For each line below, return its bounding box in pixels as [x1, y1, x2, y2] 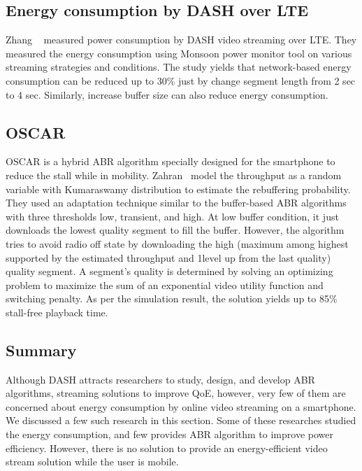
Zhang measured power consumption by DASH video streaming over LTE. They [6, 32, 357, 47]
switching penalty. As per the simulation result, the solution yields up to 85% [6, 291, 338, 306]
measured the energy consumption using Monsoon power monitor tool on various [6, 45, 352, 60]
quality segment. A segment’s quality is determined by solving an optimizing [6, 264, 333, 279]
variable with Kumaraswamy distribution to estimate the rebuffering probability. [6, 181, 351, 196]
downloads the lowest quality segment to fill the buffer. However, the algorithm [6, 223, 345, 237]
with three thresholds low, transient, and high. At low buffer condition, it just [6, 209, 339, 223]
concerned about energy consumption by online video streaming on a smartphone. [6, 399, 356, 414]
